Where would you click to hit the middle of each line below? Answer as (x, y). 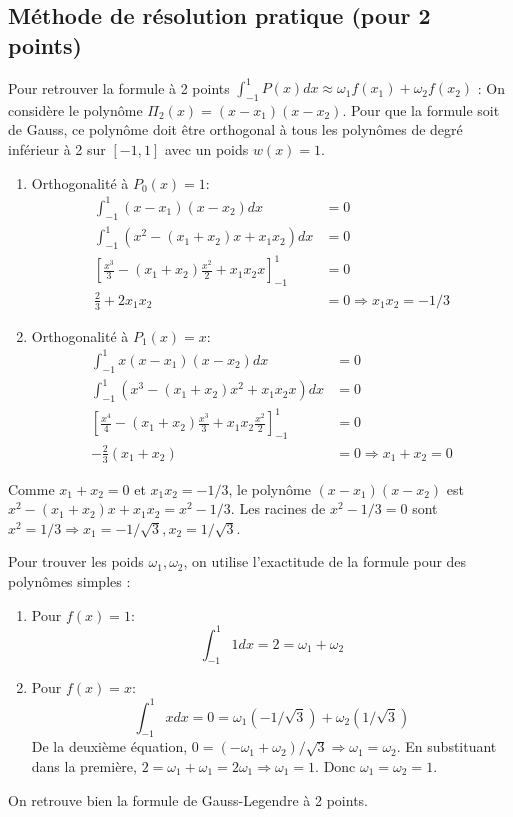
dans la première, (84, 765)
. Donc (335, 765)
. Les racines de (278, 508)
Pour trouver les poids (76, 561)
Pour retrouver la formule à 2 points (119, 87)
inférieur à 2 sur (57, 149)
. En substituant (446, 746)
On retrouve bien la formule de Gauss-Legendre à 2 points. (188, 799)
